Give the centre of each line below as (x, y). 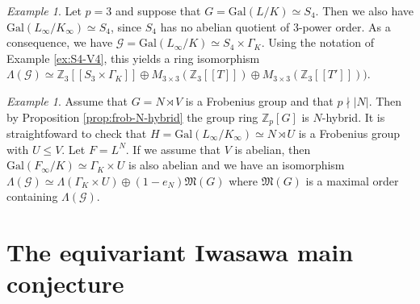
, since (126, 26)
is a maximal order (352, 180)
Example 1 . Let (44, 10)
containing (32, 196)
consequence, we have (60, 42)
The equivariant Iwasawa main (180, 252)
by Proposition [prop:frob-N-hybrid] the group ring (132, 117)
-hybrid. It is (353, 117)
